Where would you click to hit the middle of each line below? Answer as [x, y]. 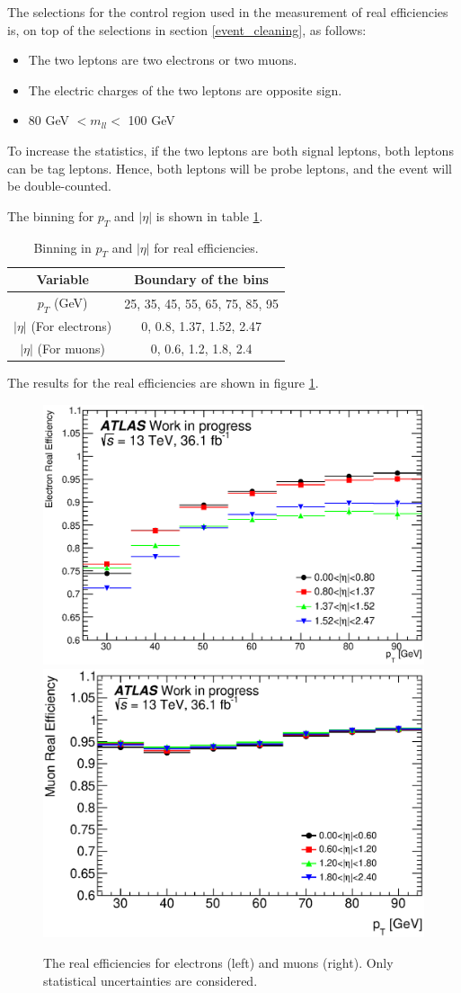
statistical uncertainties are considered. [151, 980]
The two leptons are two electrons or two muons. [163, 60]
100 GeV [151, 120]
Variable [62, 279]
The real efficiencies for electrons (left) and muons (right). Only [218, 962]
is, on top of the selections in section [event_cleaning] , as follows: [187, 29]
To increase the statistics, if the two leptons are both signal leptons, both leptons [230, 150]
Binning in [62, 247]
